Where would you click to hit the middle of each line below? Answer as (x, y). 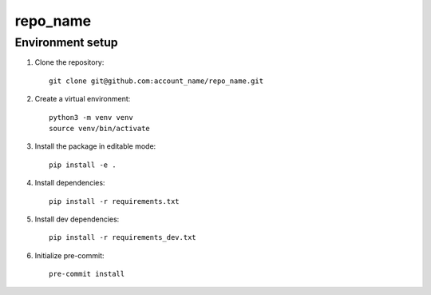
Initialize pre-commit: (69, 255)
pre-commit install (87, 274)
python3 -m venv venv (91, 117)
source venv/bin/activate (100, 128)
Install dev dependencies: (77, 219)
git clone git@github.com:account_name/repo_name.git (156, 81)
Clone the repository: (69, 62)
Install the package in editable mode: (95, 146)
